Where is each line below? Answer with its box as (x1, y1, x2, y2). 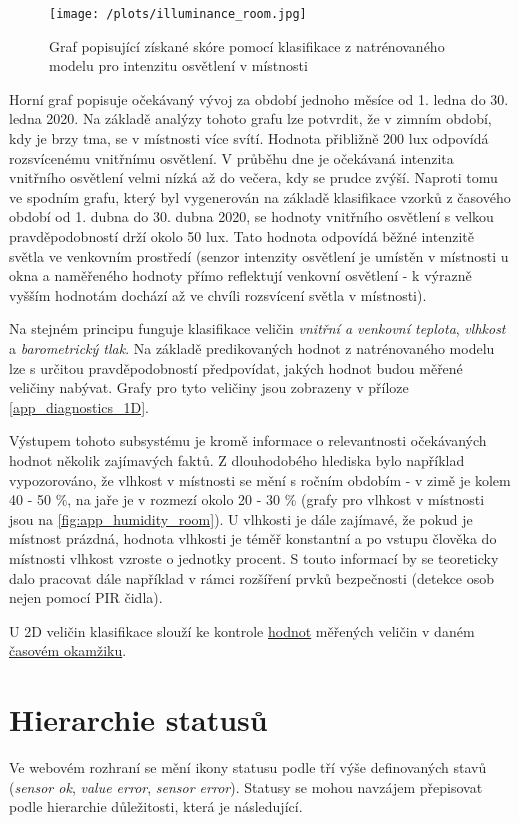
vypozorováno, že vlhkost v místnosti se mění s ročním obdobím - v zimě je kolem (9, 469, 511, 490)
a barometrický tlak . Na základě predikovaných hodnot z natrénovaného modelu (9, 337, 495, 358)
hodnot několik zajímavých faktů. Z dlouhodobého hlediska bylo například (9, 449, 465, 470)
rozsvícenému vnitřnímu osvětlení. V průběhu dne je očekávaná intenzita (9, 147, 454, 168)
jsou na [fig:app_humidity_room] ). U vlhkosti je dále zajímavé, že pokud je (9, 508, 473, 529)
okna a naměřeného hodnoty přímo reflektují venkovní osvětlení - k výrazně (9, 265, 472, 286)
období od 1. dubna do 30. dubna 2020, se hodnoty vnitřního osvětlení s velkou (9, 206, 494, 227)
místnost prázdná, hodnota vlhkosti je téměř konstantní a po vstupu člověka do (9, 528, 497, 549)
